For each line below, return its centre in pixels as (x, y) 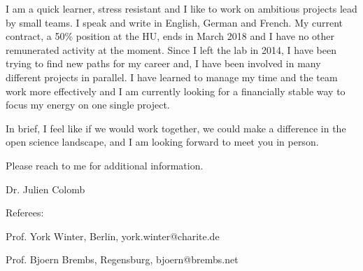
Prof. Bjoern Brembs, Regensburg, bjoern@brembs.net (122, 259)
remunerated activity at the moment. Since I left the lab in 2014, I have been (171, 49)
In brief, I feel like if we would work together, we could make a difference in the (176, 128)
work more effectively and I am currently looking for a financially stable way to (176, 91)
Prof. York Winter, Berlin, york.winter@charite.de (113, 236)
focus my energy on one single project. (88, 105)
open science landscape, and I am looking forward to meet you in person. (162, 142)
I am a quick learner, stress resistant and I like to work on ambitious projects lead (181, 8)
